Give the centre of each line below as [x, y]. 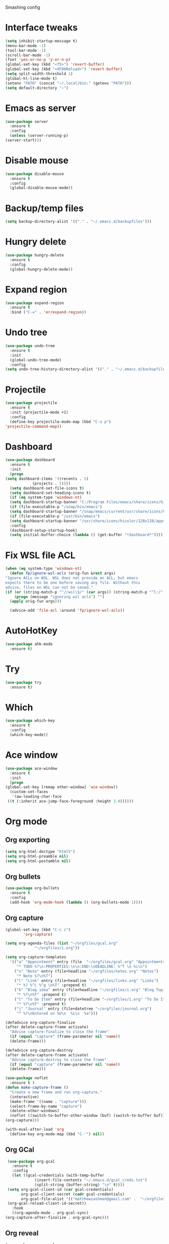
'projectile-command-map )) [33, 426]
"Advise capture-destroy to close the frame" [58, 1060]
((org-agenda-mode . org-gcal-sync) [50, 1213]
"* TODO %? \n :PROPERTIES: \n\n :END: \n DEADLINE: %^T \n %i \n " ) [82, 966]
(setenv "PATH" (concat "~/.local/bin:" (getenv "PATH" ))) [68, 83]
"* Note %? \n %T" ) [34, 976]
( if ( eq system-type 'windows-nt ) [46, 498]
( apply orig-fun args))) [36, 602]
